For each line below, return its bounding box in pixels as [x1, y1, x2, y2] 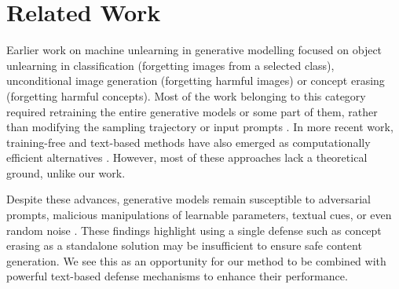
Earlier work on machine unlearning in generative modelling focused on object [6, 42, 383, 58]
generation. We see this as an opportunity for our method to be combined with [6, 252, 386, 269]
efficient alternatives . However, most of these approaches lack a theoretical [6, 149, 368, 166]
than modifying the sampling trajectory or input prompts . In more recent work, [6, 119, 394, 135]
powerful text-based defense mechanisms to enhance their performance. [6, 268, 348, 284]
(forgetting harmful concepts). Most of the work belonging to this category [6, 87, 366, 104]
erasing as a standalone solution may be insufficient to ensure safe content [6, 237, 362, 254]
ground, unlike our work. [6, 164, 126, 181]
